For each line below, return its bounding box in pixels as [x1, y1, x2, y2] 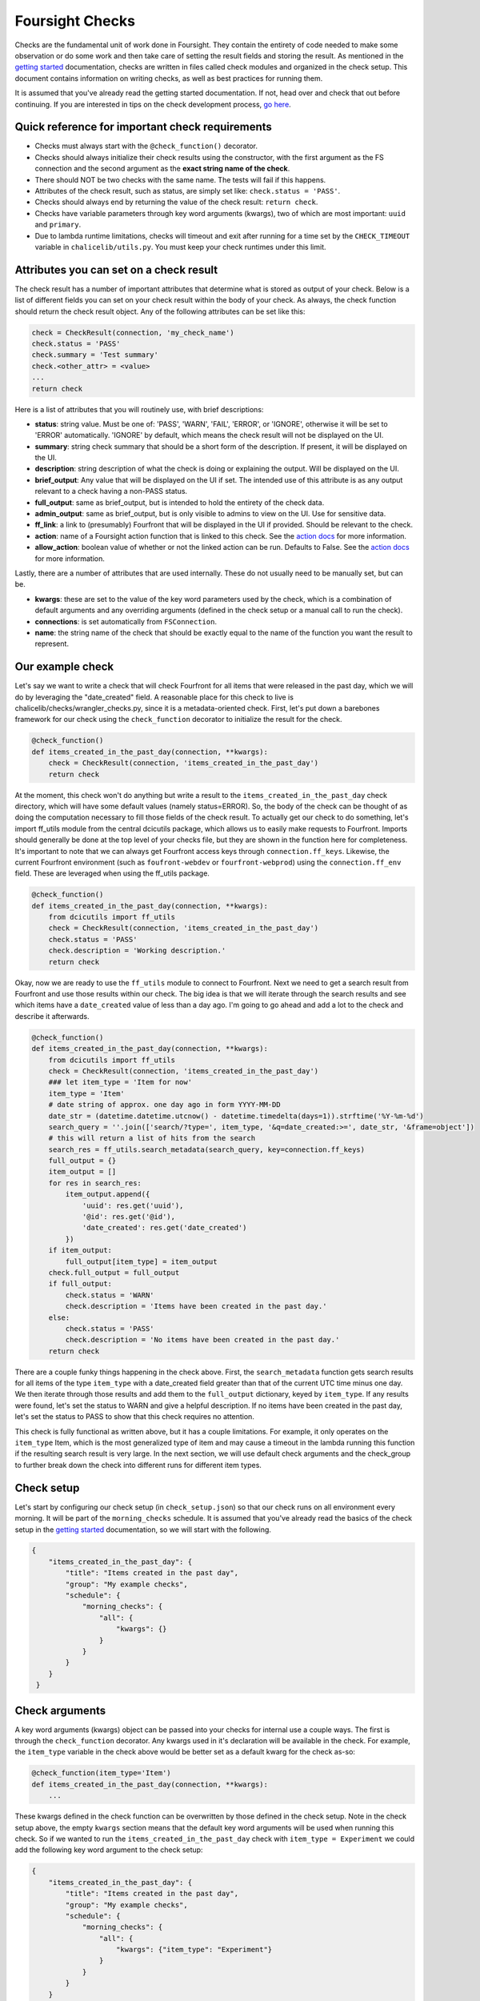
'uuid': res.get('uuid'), [82, 1201, 184, 1210]
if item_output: [48, 1245, 112, 1255]
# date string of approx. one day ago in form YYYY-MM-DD [48, 1101, 281, 1109]
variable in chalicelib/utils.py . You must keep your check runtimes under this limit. [34, 242, 326, 251]
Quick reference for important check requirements [14, 120, 272, 134]
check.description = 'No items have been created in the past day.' [65, 1335, 340, 1345]
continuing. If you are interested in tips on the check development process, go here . [14, 99, 291, 109]
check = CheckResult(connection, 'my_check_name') [31, 328, 235, 337]
